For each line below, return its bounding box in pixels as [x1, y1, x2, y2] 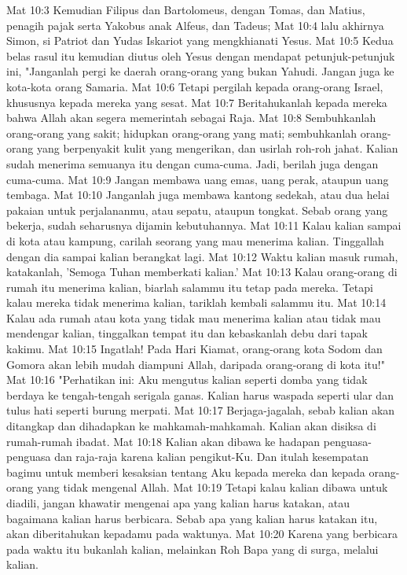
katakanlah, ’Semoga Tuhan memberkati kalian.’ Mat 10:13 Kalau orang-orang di [6, 264, 398, 280]
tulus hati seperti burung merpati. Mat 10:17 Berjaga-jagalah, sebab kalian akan [6, 402, 395, 418]
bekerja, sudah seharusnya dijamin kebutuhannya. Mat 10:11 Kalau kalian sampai [6, 217, 401, 234]
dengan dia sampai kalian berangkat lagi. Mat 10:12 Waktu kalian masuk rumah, [6, 248, 398, 264]
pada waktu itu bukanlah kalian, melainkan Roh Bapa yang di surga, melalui [6, 540, 379, 557]
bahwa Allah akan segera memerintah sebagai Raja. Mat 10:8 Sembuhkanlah [6, 109, 376, 126]
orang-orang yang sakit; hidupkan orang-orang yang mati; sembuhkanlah [6, 124, 357, 141]
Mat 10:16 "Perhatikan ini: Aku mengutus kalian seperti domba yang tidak [6, 371, 368, 388]
